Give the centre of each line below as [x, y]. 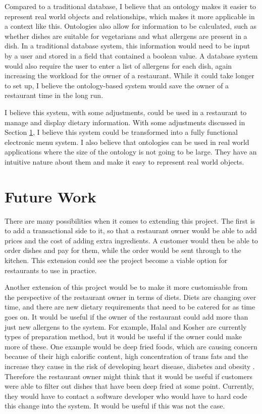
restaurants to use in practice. [51, 270]
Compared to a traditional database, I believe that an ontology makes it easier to [130, 6]
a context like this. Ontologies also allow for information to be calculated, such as [130, 26]
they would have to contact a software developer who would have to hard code [126, 396]
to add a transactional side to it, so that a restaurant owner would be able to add [131, 230]
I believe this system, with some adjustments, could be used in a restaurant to [126, 112]
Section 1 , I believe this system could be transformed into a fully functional [121, 132]
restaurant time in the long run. [54, 95]
